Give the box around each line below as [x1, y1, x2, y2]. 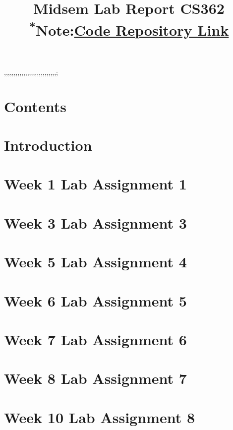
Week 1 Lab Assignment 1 [4, 174, 187, 194]
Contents [4, 96, 66, 116]
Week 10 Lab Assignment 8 [4, 407, 195, 427]
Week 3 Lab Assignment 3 [4, 212, 187, 233]
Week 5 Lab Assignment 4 [4, 251, 187, 272]
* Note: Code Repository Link [29, 17, 229, 40]
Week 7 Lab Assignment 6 [4, 329, 187, 349]
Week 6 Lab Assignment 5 [4, 290, 187, 310]
